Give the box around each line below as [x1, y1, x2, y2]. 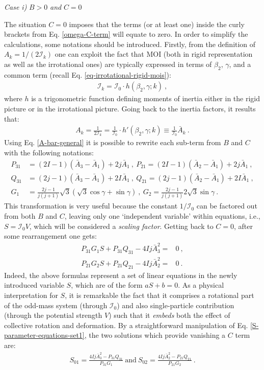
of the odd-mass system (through [4, 299, 108, 310]
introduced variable [4, 280, 64, 290]
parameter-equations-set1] [4, 330, 85, 340]
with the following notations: [4, 147, 94, 158]
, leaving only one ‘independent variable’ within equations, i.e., [64, 210, 260, 221]
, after [233, 220, 253, 231]
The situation [4, 18, 46, 29]
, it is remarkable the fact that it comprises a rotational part [65, 290, 254, 300]
